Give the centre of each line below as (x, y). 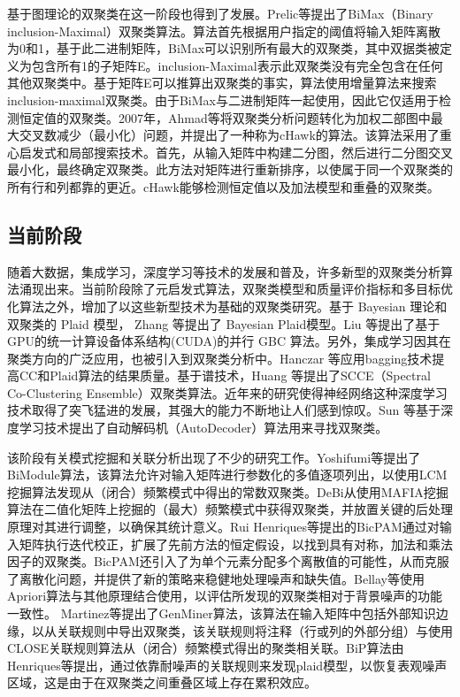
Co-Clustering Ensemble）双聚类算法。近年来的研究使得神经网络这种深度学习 (227, 392)
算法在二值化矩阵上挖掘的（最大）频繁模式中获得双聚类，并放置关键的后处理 (230, 509)
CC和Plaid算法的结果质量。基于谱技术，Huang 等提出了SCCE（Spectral (225, 375)
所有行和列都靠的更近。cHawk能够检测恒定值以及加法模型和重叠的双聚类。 (223, 186)
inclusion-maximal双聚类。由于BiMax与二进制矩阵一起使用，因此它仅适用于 (223, 100)
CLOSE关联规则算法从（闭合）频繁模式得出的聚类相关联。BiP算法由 (206, 648)
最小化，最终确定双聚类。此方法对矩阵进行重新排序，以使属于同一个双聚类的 (230, 169)
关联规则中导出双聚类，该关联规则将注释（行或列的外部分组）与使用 (254, 630)
